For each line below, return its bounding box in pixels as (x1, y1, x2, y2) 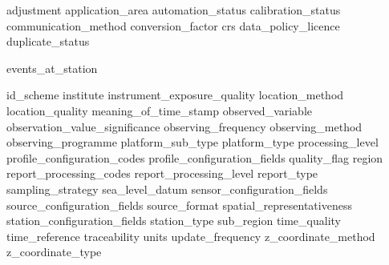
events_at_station (6, 59, 98, 76)
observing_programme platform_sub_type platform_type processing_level (6, 134, 379, 151)
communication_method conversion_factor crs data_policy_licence (6, 17, 340, 34)
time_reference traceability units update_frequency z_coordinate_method (6, 227, 375, 244)
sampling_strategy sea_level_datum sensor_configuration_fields (6, 180, 328, 197)
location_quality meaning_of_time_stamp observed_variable (6, 102, 313, 118)
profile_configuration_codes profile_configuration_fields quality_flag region (6, 149, 383, 166)
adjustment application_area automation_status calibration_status (6, 2, 341, 18)
